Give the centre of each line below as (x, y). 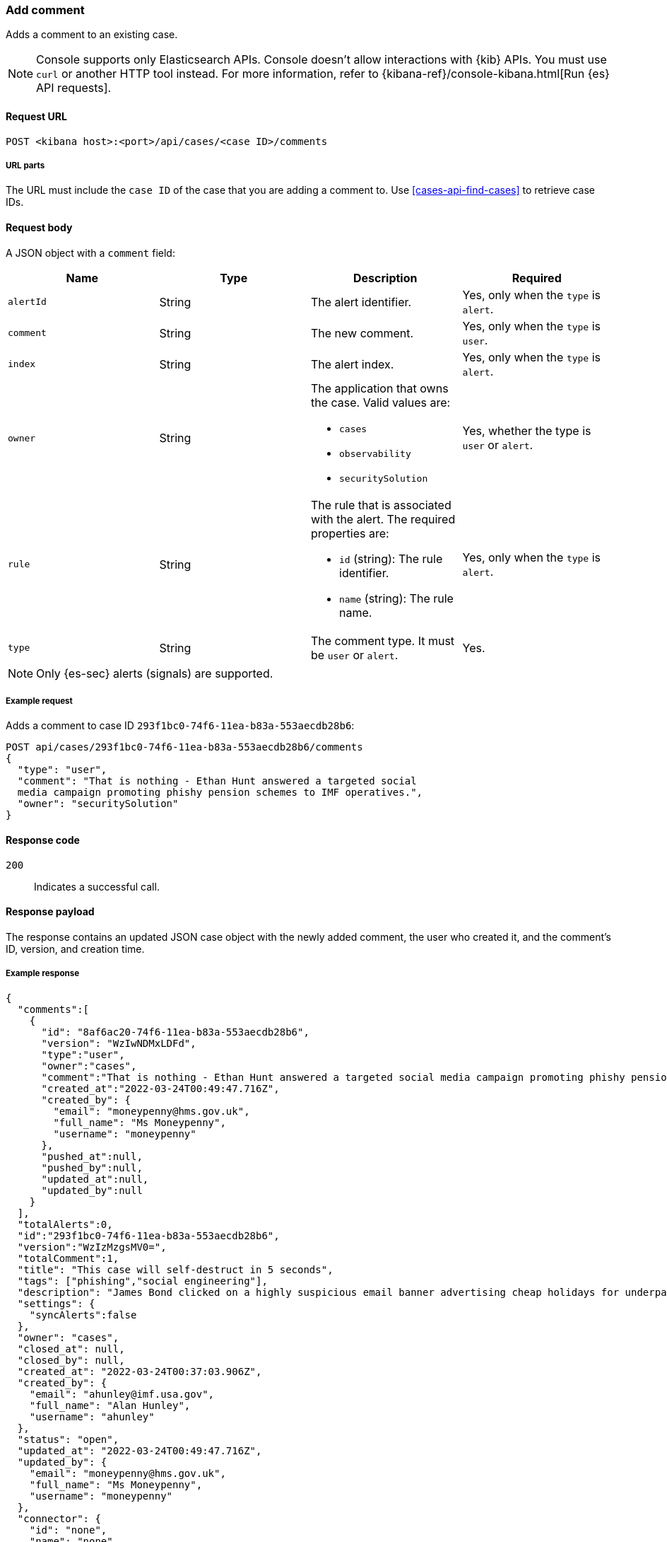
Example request (39, 701)
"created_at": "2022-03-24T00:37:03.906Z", (140, 1371)
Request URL (36, 116)
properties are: (350, 533)
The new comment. (362, 333)
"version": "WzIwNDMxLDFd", (119, 1043)
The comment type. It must (383, 640)
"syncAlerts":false (83, 1315)
